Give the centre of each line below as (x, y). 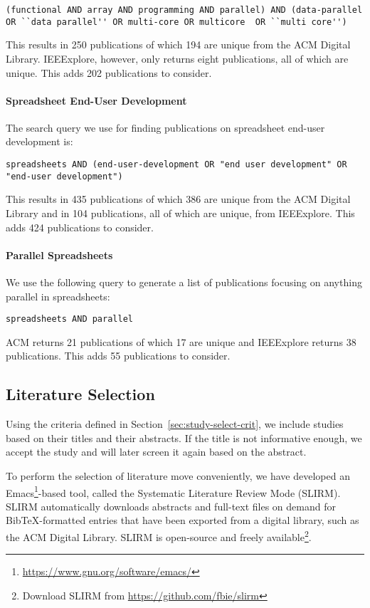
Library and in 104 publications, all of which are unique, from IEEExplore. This (180, 213)
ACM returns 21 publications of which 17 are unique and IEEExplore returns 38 (181, 341)
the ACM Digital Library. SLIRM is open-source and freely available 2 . (159, 536)
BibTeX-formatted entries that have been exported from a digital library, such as (183, 520)
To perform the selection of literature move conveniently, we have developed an (178, 475)
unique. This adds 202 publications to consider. (109, 72)
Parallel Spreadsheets (59, 255)
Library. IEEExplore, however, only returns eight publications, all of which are (177, 58)
